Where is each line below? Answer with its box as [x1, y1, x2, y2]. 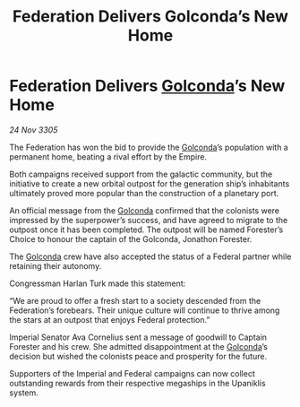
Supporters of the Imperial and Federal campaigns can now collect [9, 368, 255, 378]
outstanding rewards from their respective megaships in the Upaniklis [9, 377, 266, 388]
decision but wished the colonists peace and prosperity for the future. [9, 351, 267, 361]
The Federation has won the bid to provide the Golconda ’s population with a [9, 142, 288, 152]
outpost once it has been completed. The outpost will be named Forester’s [9, 224, 284, 235]
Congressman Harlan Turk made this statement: [9, 278, 186, 289]
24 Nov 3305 [9, 124, 58, 135]
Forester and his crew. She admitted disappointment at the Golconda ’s [9, 341, 269, 351]
